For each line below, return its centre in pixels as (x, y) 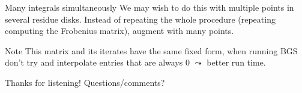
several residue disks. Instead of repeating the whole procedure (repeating (140, 19)
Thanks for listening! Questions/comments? (85, 82)
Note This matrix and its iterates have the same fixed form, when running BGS (151, 50)
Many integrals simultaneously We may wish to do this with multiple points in (149, 7)
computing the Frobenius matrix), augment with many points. (119, 31)
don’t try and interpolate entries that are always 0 (97, 62)
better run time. (236, 62)
